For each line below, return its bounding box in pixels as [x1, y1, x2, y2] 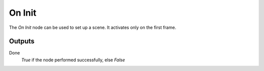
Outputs [9, 37, 35, 46]
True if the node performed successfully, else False [21, 57, 125, 63]
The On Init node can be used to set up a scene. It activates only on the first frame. [9, 24, 176, 30]
